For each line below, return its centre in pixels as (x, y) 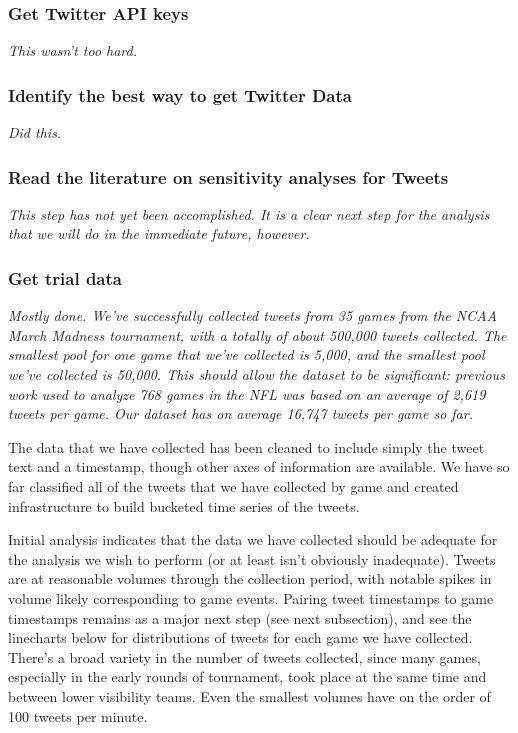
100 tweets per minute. (78, 715)
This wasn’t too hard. (72, 50)
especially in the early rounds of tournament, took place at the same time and (247, 676)
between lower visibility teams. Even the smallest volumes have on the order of (249, 695)
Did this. (35, 132)
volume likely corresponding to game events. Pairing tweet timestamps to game (251, 597)
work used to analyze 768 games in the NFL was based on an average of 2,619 (247, 393)
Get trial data (65, 277)
